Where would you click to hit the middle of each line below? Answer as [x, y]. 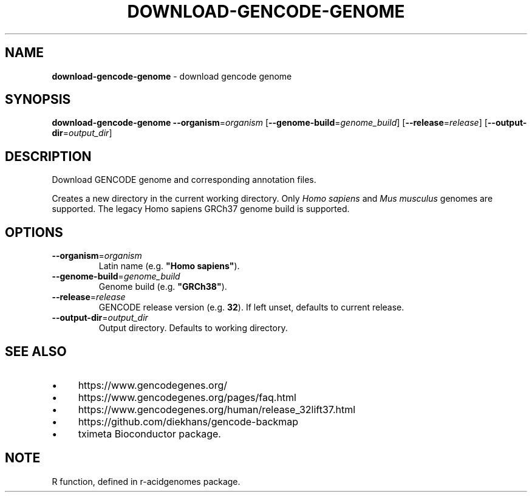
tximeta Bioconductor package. [149, 434]
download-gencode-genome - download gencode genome [172, 76]
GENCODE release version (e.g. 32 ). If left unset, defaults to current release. [251, 307]
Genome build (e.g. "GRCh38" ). [163, 287]
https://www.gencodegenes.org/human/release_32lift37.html [217, 409]
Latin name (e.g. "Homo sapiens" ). [169, 266]
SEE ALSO [36, 351]
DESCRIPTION [48, 156]
